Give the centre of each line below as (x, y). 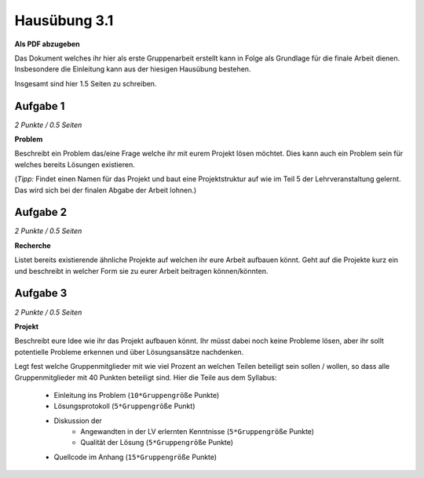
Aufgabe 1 (40, 106)
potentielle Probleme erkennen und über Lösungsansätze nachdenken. (129, 352)
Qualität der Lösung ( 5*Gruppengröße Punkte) (157, 443)
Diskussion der (78, 421)
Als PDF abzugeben (47, 44)
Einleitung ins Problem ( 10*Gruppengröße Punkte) (137, 395)
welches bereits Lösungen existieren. (75, 164)
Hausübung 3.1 (64, 20)
